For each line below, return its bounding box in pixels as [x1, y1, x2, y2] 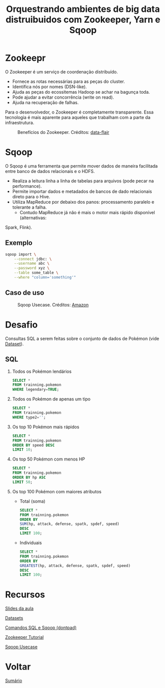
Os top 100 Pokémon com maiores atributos [12, 488, 102, 494]
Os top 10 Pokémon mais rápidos [12, 424, 80, 430]
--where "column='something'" [14, 275, 77, 280]
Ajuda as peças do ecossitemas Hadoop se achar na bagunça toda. [12, 89, 150, 95]
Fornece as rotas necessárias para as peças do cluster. [12, 78, 125, 84]
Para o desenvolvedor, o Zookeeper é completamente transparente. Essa [5, 109, 154, 115]
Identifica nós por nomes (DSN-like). [12, 83, 87, 90]
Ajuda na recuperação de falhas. [12, 99, 79, 105]
